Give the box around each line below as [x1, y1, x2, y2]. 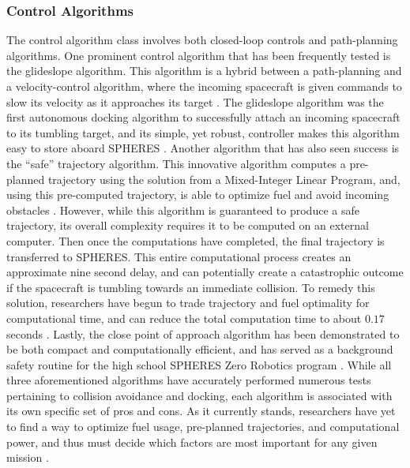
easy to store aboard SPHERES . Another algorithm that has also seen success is [6, 140, 400, 156]
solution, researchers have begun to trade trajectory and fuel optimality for [6, 294, 370, 311]
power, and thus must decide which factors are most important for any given [6, 433, 378, 450]
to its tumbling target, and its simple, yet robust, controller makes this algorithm [6, 124, 400, 140]
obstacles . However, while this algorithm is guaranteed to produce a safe [6, 201, 359, 218]
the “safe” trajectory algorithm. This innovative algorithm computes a [6, 155, 346, 171]
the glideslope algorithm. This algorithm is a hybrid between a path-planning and [6, 62, 402, 79]
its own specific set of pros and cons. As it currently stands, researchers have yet [6, 402, 396, 419]
